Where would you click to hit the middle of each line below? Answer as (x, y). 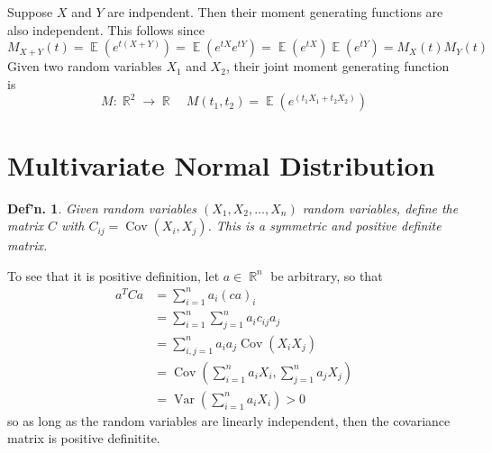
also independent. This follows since (106, 29)
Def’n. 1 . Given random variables (102, 208)
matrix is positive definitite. (84, 438)
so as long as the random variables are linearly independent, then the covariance (229, 420)
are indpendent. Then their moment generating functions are (275, 12)
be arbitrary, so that (327, 275)
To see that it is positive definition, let (114, 275)
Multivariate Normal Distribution (221, 164)
